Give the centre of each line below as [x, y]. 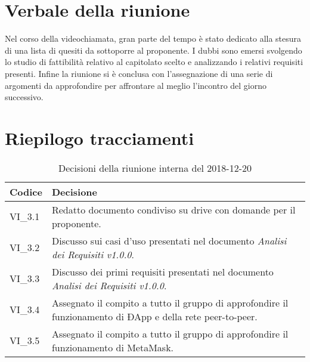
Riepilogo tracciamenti [100, 137]
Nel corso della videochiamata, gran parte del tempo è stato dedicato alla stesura [153, 38]
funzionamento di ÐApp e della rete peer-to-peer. [154, 316]
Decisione [75, 191]
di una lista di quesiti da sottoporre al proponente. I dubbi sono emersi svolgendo [154, 50]
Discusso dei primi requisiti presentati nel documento [162, 271]
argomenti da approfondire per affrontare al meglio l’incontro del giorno [136, 85]
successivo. [24, 97]
